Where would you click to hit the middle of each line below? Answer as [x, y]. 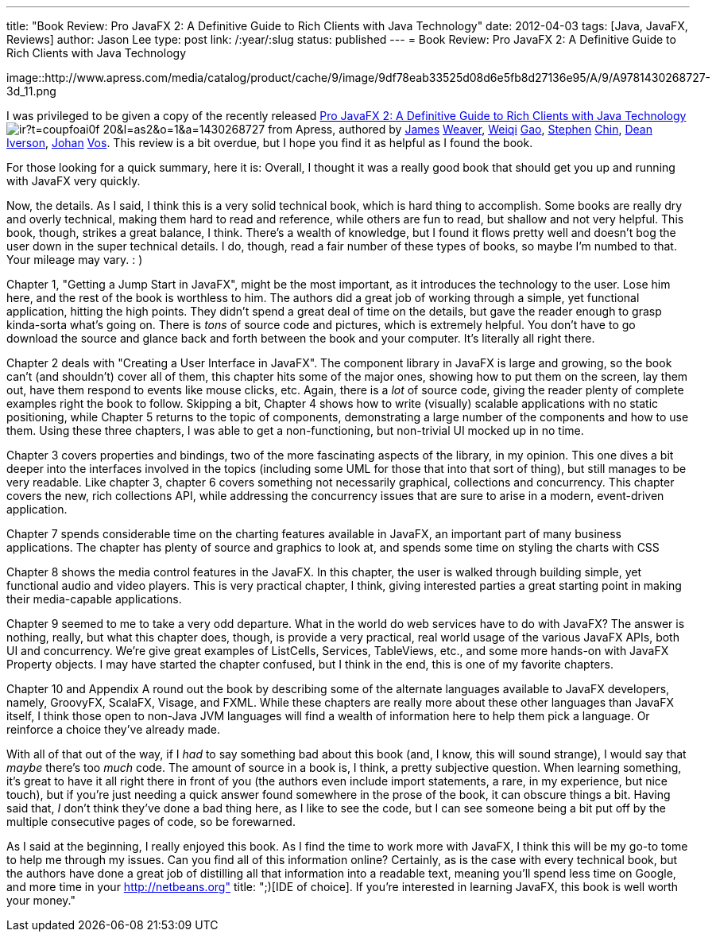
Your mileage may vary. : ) [75, 260]
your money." [41, 900]
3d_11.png [31, 91]
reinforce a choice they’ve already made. [114, 729]
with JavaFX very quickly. [74, 181]
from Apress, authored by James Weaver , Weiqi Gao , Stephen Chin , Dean [460, 129]
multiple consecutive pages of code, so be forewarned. [151, 822]
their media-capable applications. [94, 599]
